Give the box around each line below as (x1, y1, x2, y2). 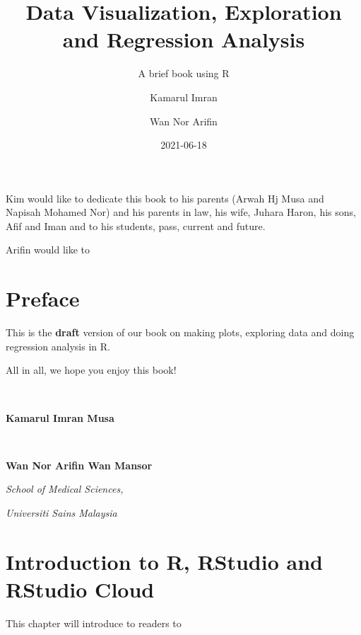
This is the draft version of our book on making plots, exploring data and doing (6, 325, 355, 340)
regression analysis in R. (6, 338, 110, 353)
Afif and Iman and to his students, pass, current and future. (6, 218, 266, 233)
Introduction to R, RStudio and (6, 547, 323, 576)
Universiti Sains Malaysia (6, 505, 117, 520)
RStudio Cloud (6, 574, 155, 603)
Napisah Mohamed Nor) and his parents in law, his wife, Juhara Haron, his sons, (6, 205, 356, 219)
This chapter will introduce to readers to (6, 615, 182, 630)
